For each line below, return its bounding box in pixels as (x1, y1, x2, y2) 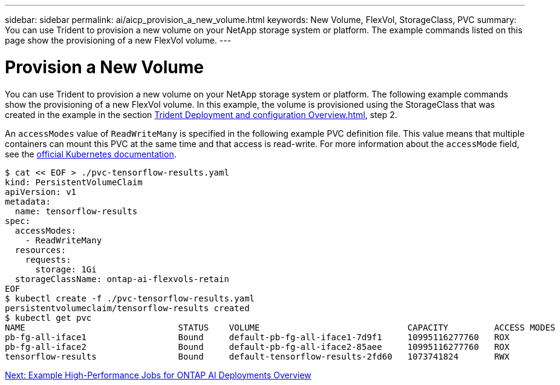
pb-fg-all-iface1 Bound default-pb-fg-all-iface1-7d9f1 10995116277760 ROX (5, 332, 510, 342)
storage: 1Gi (35, 264, 97, 274)
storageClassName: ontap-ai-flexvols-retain (15, 274, 229, 284)
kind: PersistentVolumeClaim (5, 177, 143, 187)
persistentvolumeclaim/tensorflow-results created (5, 303, 250, 313)
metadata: (5, 196, 51, 206)
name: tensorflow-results (15, 206, 138, 216)
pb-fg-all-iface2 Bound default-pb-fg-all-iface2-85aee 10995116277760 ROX (5, 341, 510, 352)
